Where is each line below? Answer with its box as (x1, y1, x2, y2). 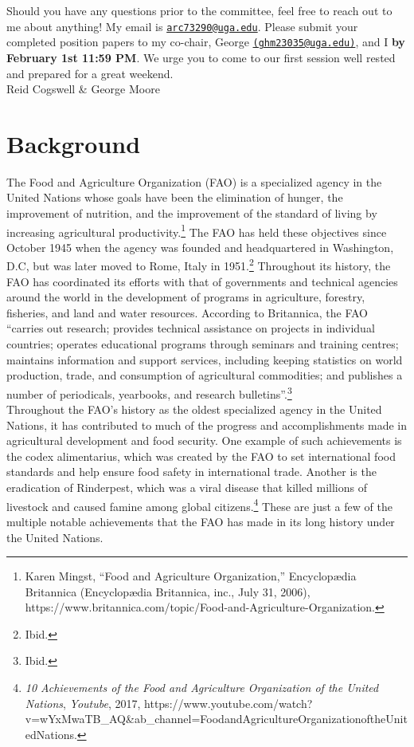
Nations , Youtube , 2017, (25, 694, 141, 711)
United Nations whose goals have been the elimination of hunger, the (6, 189, 343, 206)
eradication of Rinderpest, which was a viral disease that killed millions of (6, 479, 367, 496)
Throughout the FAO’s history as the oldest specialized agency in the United (6, 401, 382, 418)
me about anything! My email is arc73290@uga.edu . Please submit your (6, 18, 358, 34)
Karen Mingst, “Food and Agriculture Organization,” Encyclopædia (25, 568, 357, 584)
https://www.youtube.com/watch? (144, 694, 313, 711)
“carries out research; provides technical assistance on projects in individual (6, 320, 375, 336)
